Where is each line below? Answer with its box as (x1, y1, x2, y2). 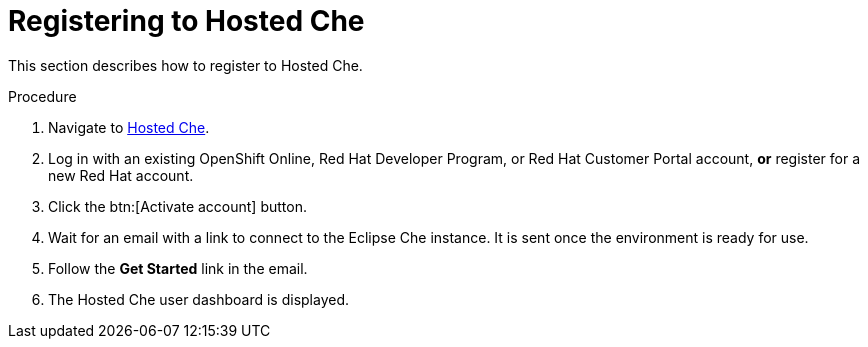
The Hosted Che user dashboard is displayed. (48, 290, 350, 308)
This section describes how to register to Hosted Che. (8, 56, 363, 74)
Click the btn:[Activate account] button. (48, 197, 307, 215)
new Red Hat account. (48, 166, 194, 184)
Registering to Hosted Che (8, 4, 365, 38)
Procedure (8, 87, 77, 105)
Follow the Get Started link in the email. (48, 259, 308, 277)
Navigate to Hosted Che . (48, 118, 210, 136)
